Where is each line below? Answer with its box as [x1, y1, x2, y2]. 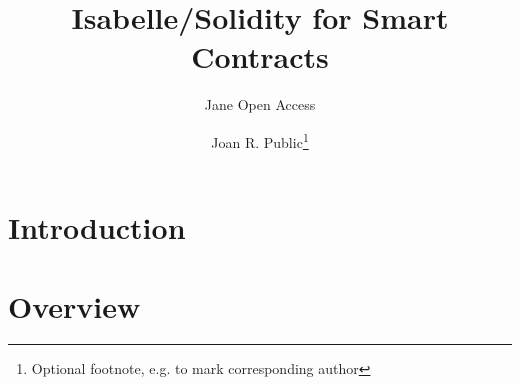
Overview [8, 285, 141, 326]
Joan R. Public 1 [211, 128, 309, 152]
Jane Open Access [204, 94, 316, 115]
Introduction [8, 207, 186, 248]
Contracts [191, 36, 329, 77]
